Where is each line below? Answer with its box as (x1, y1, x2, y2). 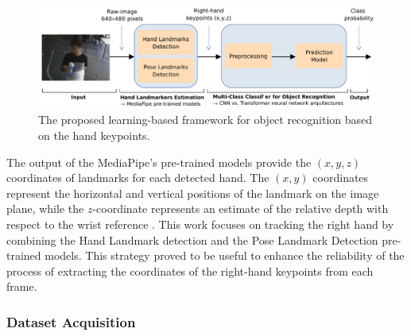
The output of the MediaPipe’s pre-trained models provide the (6, 153, 312, 170)
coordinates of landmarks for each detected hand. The (6, 169, 269, 186)
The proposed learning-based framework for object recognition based (38, 111, 373, 128)
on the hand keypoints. (38, 126, 150, 143)
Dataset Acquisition (6, 311, 136, 331)
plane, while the (6, 200, 84, 217)
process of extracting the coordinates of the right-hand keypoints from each (6, 262, 374, 279)
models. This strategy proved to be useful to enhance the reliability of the (45, 247, 405, 264)
